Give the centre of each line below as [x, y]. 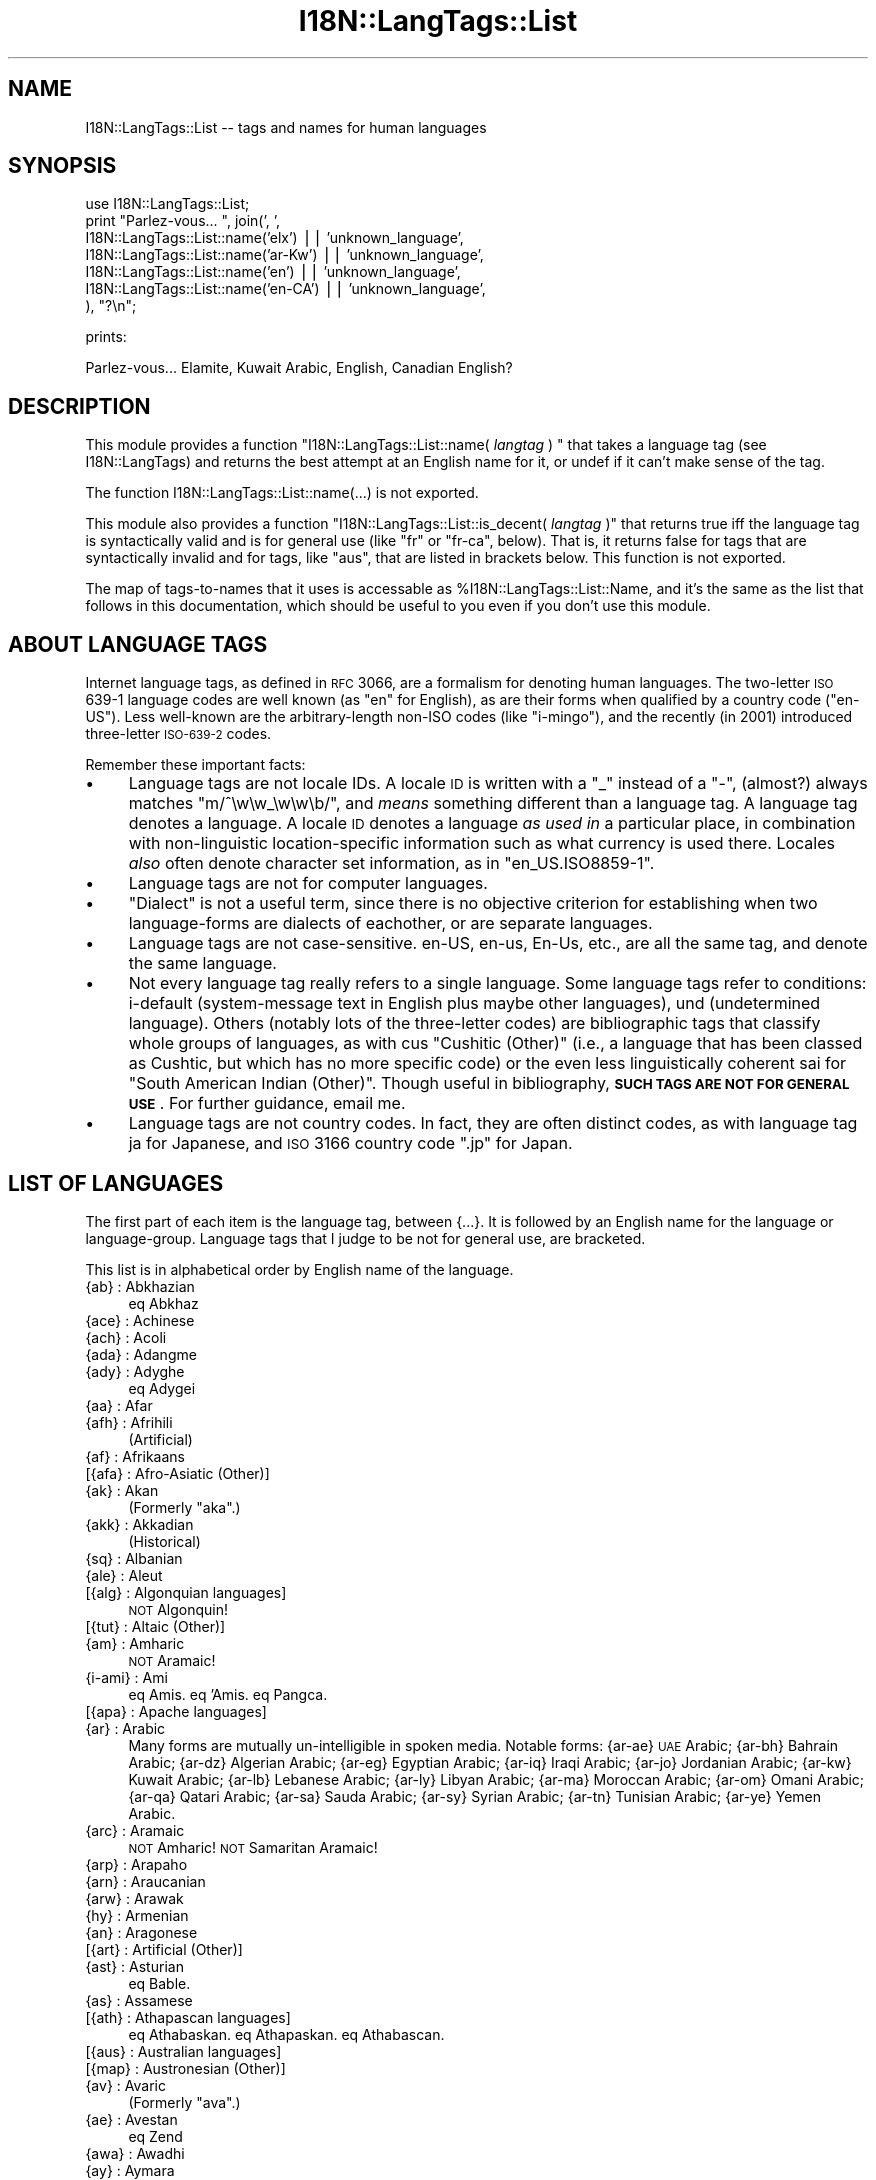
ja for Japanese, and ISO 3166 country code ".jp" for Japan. [350, 1143]
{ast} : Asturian [134, 1966]
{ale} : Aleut [124, 1575]
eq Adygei [162, 1388]
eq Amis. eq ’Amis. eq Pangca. [228, 1694]
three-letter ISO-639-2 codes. [178, 734]
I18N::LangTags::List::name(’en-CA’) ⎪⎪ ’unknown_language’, [285, 289]
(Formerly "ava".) [184, 2102]
